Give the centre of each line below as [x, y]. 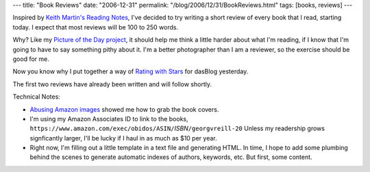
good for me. [31, 59]
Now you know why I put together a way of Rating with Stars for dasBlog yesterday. [131, 71]
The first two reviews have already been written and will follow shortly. [112, 84]
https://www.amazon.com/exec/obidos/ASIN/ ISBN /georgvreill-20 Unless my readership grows [177, 128]
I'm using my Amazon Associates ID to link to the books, [109, 119]
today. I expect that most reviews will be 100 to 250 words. [95, 27]
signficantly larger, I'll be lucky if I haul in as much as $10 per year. [123, 138]
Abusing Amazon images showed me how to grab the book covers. [124, 109]
